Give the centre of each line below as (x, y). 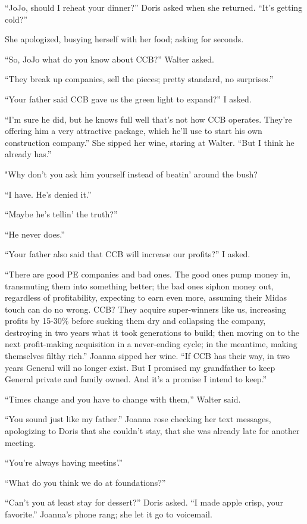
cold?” (16, 19)
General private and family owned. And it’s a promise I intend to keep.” (136, 379)
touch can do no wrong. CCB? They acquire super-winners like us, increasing (145, 309)
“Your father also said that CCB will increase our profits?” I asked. (128, 254)
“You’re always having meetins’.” (64, 462)
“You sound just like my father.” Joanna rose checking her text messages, (138, 419)
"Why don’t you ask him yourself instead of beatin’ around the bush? (131, 174)
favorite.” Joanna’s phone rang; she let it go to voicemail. (109, 514)
